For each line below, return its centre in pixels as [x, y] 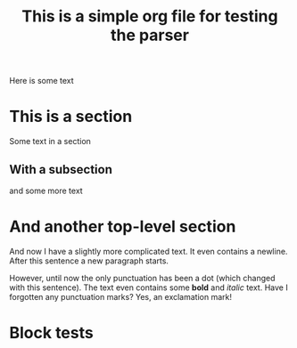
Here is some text [41, 81]
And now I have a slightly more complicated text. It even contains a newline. [148, 251]
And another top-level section [123, 227]
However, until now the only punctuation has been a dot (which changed [142, 278]
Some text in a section [50, 142]
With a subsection [61, 170]
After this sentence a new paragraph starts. [89, 261]
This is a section [71, 117]
